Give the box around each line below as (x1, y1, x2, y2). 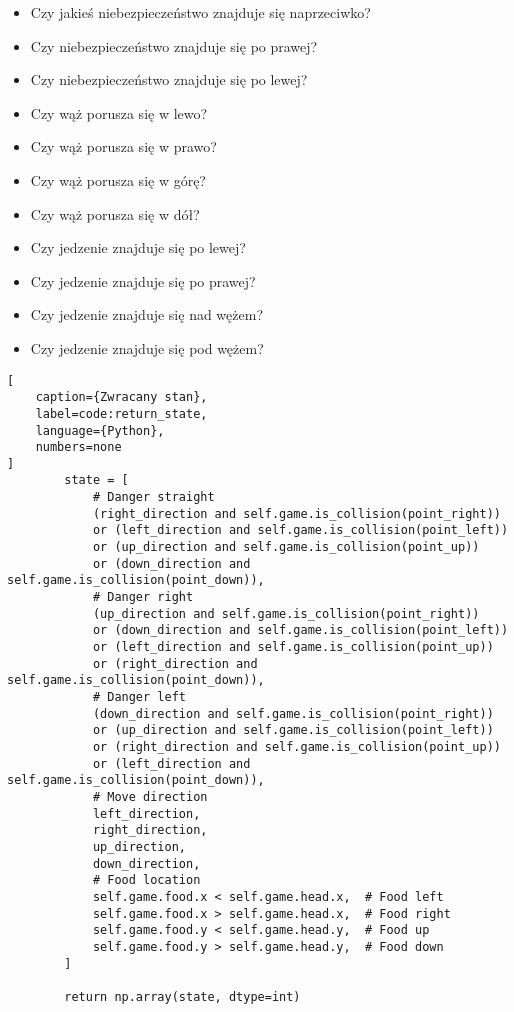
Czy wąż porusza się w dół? (30, 203, 200, 224)
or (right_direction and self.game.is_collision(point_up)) (92, 739, 501, 754)
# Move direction (92, 789, 208, 804)
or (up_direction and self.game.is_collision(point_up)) (92, 540, 480, 555)
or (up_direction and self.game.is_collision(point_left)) (92, 723, 494, 738)
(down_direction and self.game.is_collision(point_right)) (92, 706, 494, 721)
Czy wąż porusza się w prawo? (30, 136, 217, 157)
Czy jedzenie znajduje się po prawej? (30, 270, 256, 291)
